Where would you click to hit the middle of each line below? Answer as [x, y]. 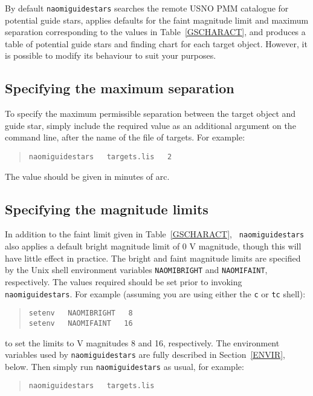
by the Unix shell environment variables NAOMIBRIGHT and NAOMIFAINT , [136, 270]
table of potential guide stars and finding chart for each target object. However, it [156, 43]
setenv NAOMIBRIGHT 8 [81, 313]
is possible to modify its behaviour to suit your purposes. [111, 55]
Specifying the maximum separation [120, 88]
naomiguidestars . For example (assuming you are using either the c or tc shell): [155, 293]
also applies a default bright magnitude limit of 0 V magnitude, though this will [153, 246]
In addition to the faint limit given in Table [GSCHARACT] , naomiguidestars [155, 234]
